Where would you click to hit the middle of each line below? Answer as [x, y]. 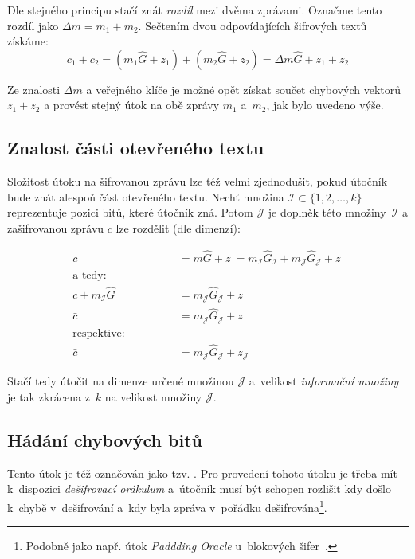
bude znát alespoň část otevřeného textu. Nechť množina [146, 196]
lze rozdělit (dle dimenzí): [178, 227]
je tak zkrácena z [49, 397]
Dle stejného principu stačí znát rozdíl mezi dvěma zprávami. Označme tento [195, 10]
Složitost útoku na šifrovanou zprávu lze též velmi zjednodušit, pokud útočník [198, 181]
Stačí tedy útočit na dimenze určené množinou [121, 381]
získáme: [28, 41]
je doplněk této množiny [327, 212]
